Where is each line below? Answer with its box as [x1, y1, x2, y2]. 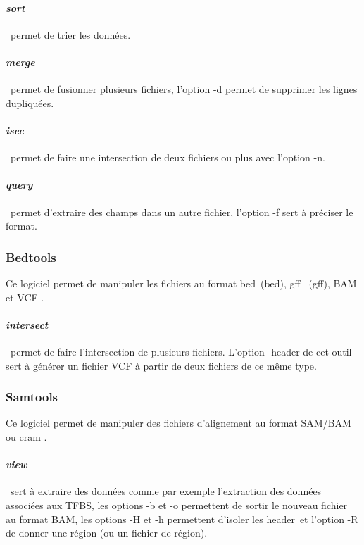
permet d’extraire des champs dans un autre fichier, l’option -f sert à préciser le [10, 204, 353, 219]
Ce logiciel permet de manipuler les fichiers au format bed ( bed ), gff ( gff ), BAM [6, 275, 357, 290]
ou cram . [6, 429, 47, 444]
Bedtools [6, 248, 56, 265]
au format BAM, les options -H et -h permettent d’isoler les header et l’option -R [6, 511, 358, 526]
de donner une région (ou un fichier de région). [6, 525, 208, 540]
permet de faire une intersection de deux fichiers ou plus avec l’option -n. [10, 150, 325, 165]
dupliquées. [6, 95, 54, 110]
